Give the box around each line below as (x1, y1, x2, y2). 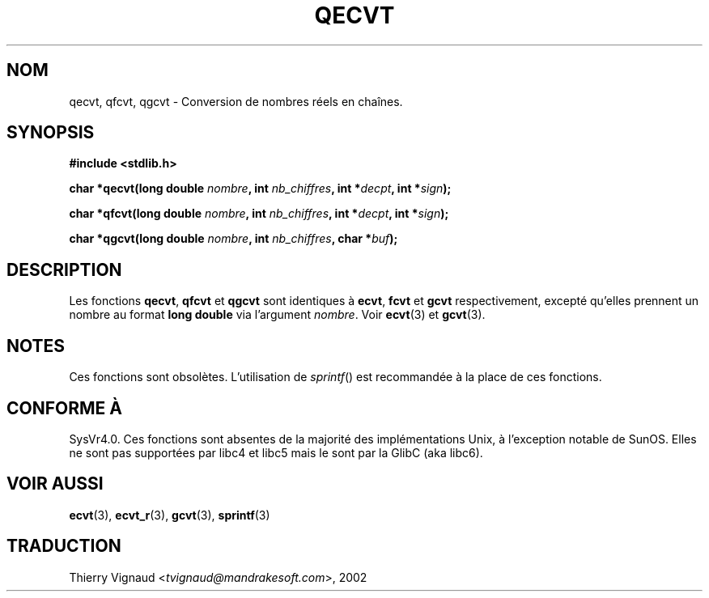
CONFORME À (6, 397, 122, 418)
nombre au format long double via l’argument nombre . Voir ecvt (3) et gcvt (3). (69, 307, 486, 322)
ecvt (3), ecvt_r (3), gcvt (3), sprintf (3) (69, 507, 270, 522)
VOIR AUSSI (6, 473, 104, 494)
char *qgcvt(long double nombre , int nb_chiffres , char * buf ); (69, 231, 398, 246)
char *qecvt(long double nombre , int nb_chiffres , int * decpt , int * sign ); (69, 181, 452, 196)
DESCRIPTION (6, 259, 122, 280)
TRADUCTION (6, 536, 121, 557)
